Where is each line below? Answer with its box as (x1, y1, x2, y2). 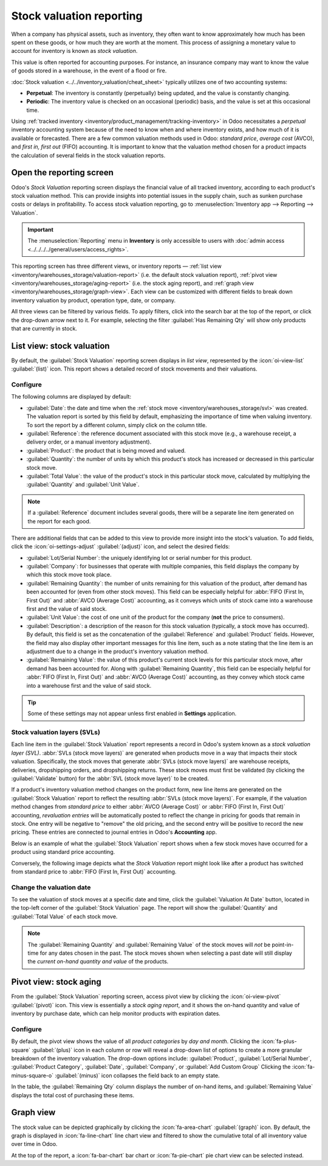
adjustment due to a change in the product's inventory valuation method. (26, 648, 209, 655)
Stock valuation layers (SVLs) (11, 728, 100, 736)
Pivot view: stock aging (11, 977, 101, 987)
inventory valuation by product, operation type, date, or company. (11, 296, 176, 304)
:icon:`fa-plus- (261, 1038, 297, 1045)
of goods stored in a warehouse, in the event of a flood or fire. (11, 67, 167, 74)
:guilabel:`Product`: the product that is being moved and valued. (26, 447, 186, 454)
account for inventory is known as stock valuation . (11, 47, 138, 55)
